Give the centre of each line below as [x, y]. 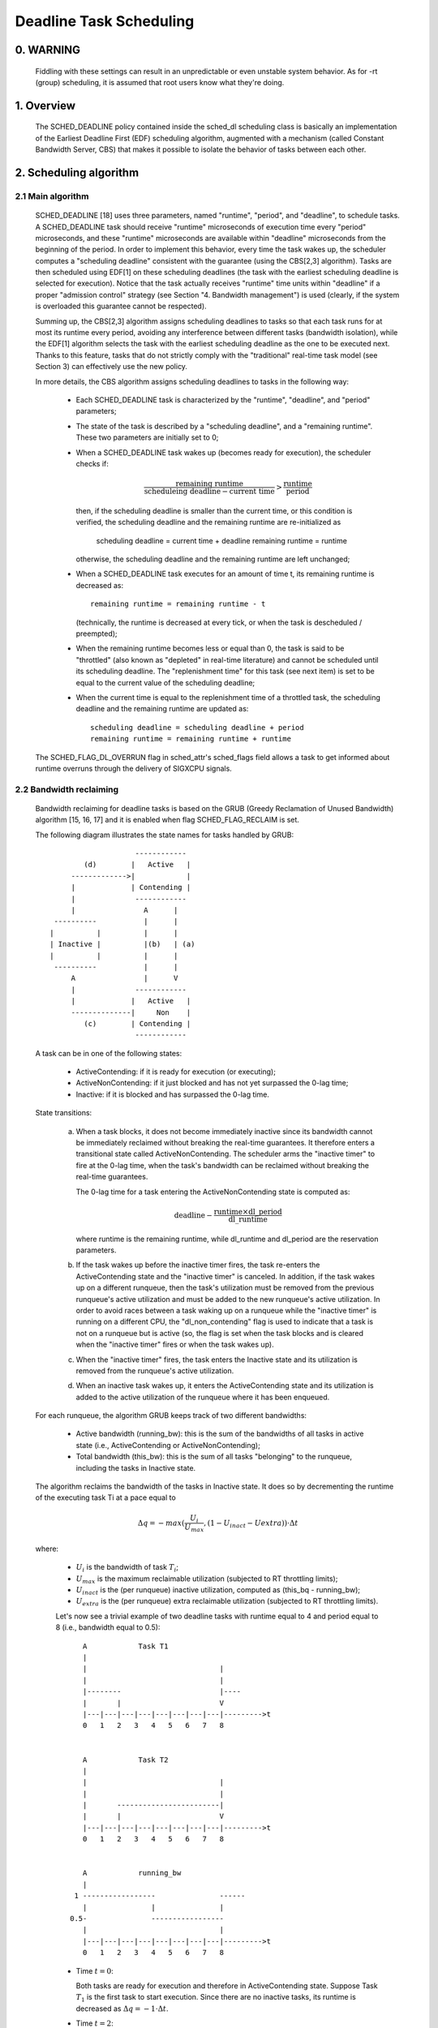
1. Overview [45, 105]
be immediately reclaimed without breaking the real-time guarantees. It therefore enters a [225, 1143]
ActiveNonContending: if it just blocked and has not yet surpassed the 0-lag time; [212, 1083]
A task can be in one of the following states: [109, 1053]
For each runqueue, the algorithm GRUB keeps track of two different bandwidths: [171, 1416]
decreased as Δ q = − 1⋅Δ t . [122, 2009]
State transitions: [64, 1113]
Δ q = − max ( [162, 1523]
